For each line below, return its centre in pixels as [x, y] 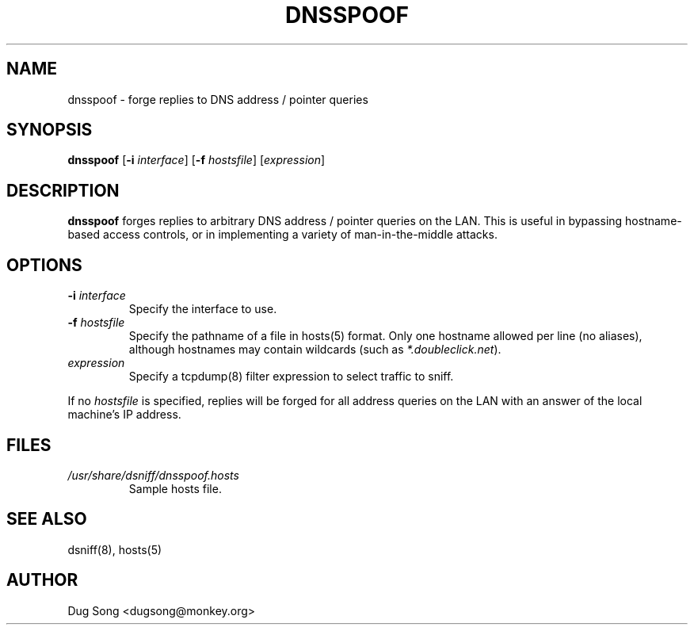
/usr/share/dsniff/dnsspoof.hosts [153, 475]
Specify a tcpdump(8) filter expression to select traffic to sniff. [291, 377]
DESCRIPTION [63, 190]
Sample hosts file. [175, 488]
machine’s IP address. [124, 415]
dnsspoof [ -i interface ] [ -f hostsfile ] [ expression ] [196, 160]
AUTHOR [42, 580]
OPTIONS [44, 265]
